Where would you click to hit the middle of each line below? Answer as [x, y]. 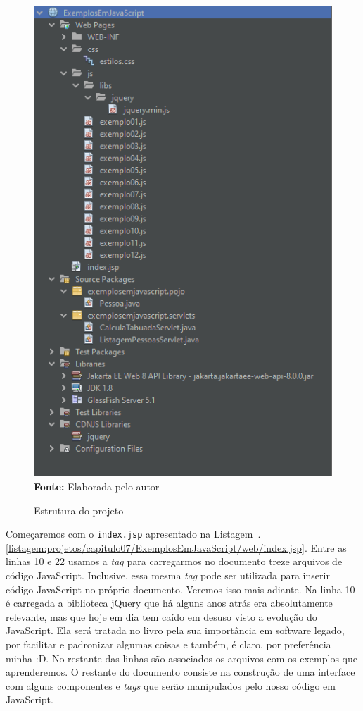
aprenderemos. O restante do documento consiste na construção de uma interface [180, 672]
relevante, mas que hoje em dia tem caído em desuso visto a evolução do [161, 616]
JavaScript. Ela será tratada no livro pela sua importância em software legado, [175, 630]
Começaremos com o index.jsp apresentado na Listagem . [133, 534]
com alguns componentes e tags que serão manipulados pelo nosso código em [171, 685]
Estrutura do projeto [79, 510]
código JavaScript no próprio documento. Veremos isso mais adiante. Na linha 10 [180, 589]
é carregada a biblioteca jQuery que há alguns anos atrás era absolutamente [169, 603]
